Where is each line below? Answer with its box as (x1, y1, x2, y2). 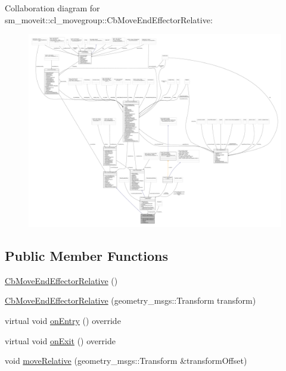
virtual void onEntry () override (5, 314, 121, 326)
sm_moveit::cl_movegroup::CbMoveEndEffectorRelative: (5, 13, 213, 26)
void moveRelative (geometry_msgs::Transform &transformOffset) (5, 354, 247, 367)
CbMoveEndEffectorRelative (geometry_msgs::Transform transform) (5, 294, 256, 307)
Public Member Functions (5, 246, 168, 264)
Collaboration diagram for (5, 2, 100, 14)
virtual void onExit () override (5, 334, 116, 347)
